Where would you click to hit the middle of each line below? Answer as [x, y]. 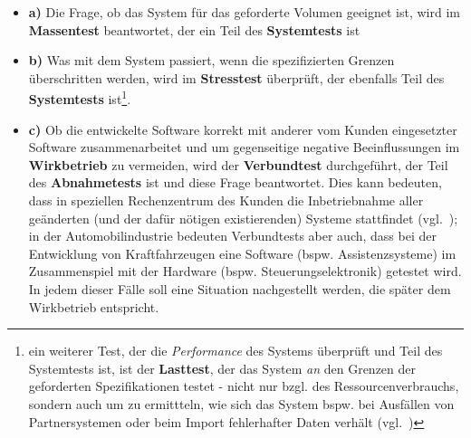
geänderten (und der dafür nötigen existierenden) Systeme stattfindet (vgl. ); [243, 218]
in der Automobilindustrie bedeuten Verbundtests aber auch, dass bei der [232, 236]
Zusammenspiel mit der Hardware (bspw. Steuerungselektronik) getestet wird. [245, 271]
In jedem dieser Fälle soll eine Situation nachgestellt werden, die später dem [240, 288]
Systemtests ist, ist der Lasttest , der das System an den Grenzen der [222, 368]
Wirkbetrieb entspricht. [94, 306]
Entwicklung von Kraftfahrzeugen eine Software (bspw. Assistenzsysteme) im [242, 253]
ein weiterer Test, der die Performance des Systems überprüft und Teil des [235, 351]
